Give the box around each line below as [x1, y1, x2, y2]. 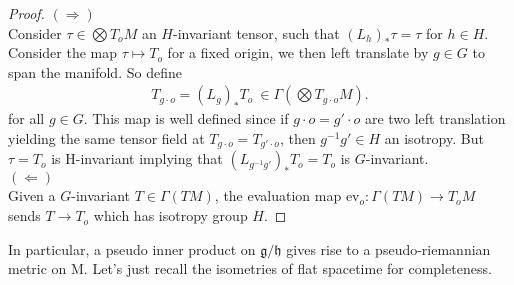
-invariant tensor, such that [172, 22, 340, 43]
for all [8, 108, 45, 129]
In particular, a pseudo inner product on [8, 238, 256, 259]
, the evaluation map [214, 185, 342, 206]
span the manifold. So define [8, 61, 182, 82]
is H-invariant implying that [51, 148, 223, 169]
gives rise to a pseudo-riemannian [286, 238, 491, 259]
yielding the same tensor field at [8, 128, 205, 148]
